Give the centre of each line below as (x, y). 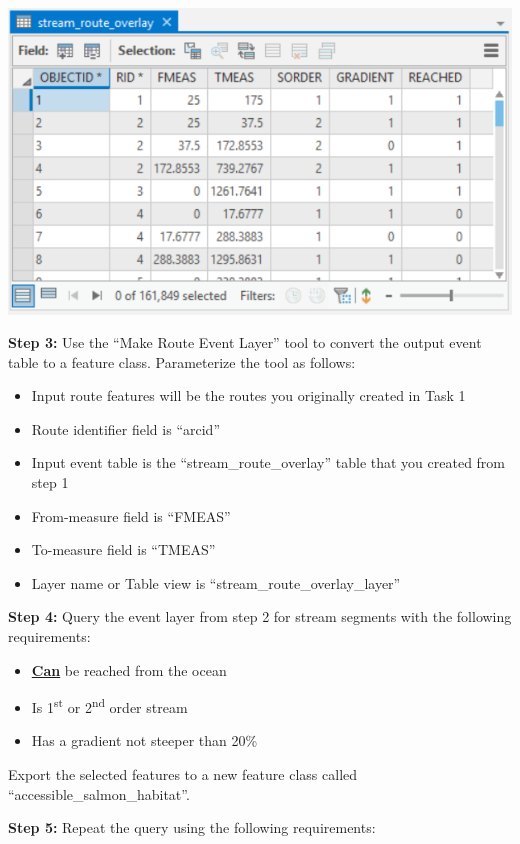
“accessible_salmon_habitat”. (99, 793)
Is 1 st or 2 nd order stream (109, 705)
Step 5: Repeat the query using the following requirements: (192, 827)
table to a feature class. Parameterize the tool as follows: (182, 361)
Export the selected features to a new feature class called (183, 774)
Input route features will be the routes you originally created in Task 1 (248, 395)
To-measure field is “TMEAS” (123, 549)
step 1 (50, 482)
